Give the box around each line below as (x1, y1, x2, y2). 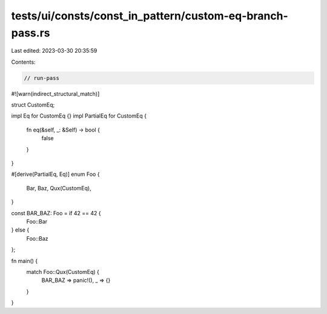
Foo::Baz (26, 235, 48, 242)
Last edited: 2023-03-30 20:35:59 (11, 47, 97, 55)
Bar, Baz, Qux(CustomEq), (26, 184, 91, 192)
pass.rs (11, 26, 50, 39)
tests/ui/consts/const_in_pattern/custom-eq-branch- (11, 9, 289, 22)
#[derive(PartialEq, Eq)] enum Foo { (11, 170, 100, 178)
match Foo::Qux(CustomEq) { (26, 268, 100, 275)
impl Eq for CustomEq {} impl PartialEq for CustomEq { (11, 112, 147, 119)
